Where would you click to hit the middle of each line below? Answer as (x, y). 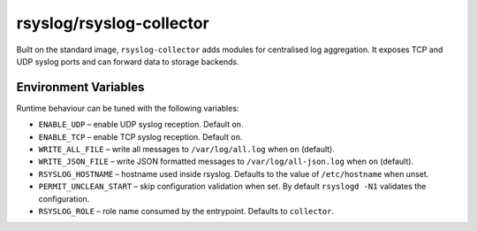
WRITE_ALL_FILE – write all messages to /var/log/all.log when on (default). (186, 150)
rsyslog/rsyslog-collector (113, 23)
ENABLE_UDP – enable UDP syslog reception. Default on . (141, 125)
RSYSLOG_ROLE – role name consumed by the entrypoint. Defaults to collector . (186, 211)
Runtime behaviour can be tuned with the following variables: (128, 108)
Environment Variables (80, 87)
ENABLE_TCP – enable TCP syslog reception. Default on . (140, 136)
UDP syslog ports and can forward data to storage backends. (128, 61)
